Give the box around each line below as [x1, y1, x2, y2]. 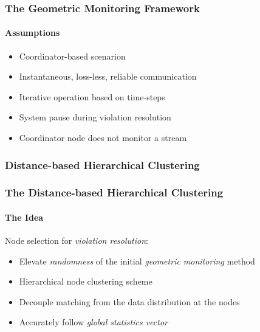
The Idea [5, 210, 44, 223]
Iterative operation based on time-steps [19, 90, 165, 103]
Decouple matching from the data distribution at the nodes [19, 295, 240, 308]
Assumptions [5, 26, 60, 39]
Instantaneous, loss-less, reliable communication [19, 70, 197, 83]
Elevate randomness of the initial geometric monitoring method [19, 254, 255, 267]
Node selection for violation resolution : [5, 234, 148, 247]
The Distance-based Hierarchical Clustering [5, 185, 224, 200]
